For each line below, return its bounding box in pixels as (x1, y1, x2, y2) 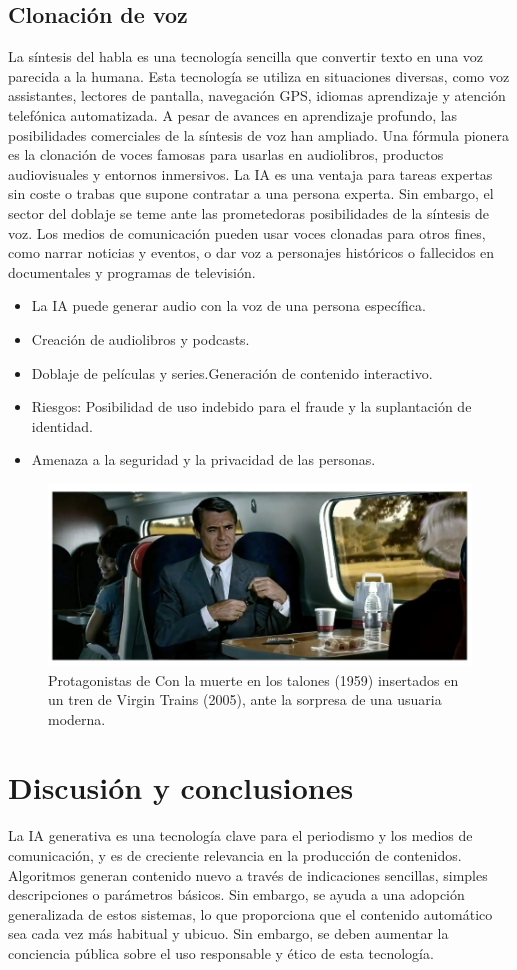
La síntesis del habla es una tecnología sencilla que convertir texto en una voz (8, 46, 484, 67)
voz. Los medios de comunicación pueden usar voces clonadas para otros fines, (8, 222, 486, 243)
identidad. (31, 415, 93, 436)
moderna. (48, 708, 106, 729)
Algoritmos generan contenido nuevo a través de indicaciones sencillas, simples (8, 864, 488, 885)
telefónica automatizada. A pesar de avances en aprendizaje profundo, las (8, 104, 458, 125)
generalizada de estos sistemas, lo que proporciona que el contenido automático (8, 903, 493, 924)
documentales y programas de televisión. (8, 261, 256, 282)
